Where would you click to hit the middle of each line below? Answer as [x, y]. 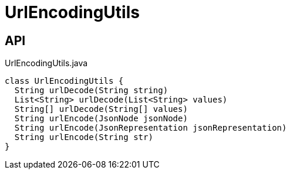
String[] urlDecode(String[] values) [101, 109]
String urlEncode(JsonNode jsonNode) [101, 119]
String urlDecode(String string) [91, 91]
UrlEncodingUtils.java [46, 63]
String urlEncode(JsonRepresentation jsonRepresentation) [151, 128]
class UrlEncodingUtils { [64, 81]
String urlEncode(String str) [84, 137]
